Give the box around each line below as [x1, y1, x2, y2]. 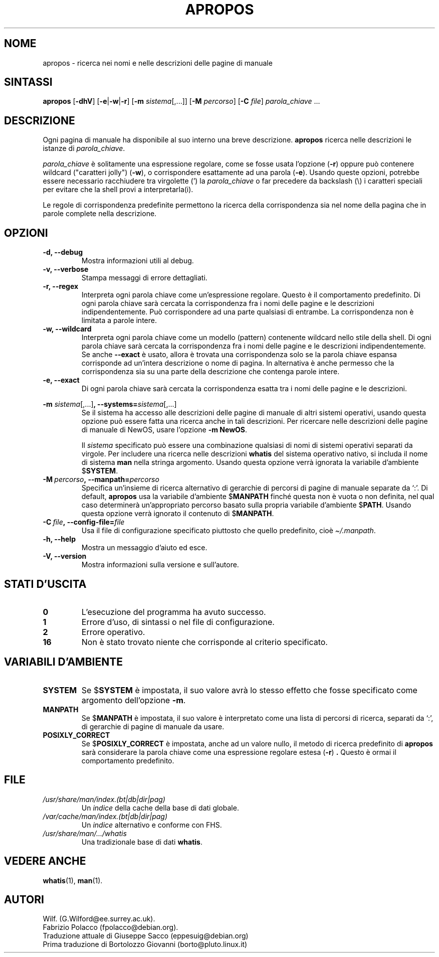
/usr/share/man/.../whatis [43, 829, 127, 838]
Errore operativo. [81, 626, 145, 637]
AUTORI [4, 893, 44, 906]
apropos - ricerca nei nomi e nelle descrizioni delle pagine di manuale [43, 58, 273, 67]
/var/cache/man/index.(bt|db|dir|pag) [43, 812, 168, 821]
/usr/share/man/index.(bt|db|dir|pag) [43, 794, 165, 804]
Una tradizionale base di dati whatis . [81, 837, 202, 846]
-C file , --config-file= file [43, 518, 125, 527]
